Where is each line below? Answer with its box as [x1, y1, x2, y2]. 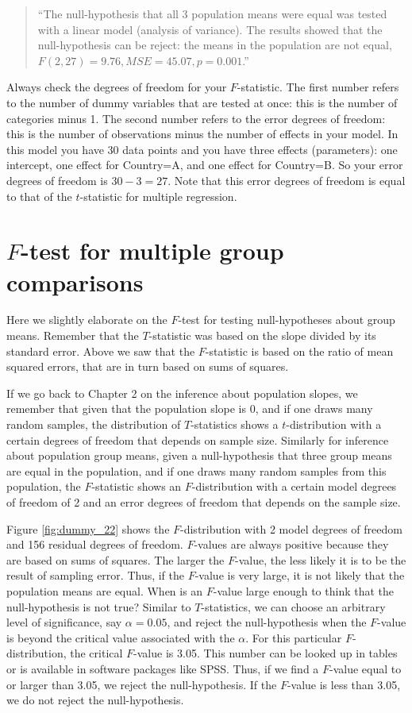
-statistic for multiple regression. [79, 187, 237, 204]
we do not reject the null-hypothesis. [6, 692, 184, 708]
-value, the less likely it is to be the [234, 551, 406, 568]
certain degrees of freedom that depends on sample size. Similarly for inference [6, 431, 389, 448]
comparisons [6, 265, 144, 298]
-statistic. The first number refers [237, 79, 399, 95]
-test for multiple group [21, 234, 284, 267]
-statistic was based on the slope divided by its [148, 327, 376, 344]
